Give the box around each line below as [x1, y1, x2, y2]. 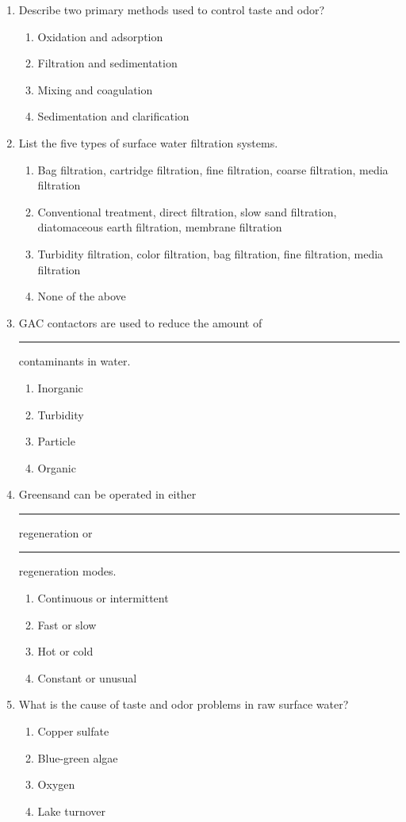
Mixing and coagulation [37, 81, 153, 97]
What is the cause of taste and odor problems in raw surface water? [18, 696, 349, 713]
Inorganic [37, 379, 83, 396]
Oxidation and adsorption [37, 28, 163, 44]
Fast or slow [37, 616, 97, 633]
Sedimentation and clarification [37, 108, 190, 124]
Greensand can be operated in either [18, 486, 197, 503]
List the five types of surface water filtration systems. [18, 134, 278, 151]
